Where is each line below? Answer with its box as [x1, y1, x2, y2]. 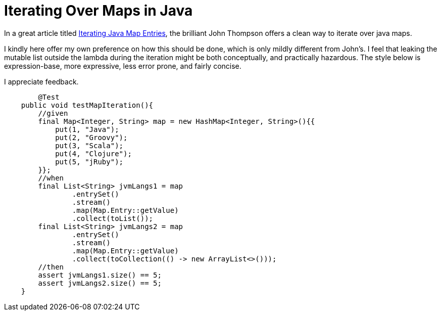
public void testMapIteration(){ [21, 101, 154, 109]
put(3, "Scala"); [55, 141, 124, 150]
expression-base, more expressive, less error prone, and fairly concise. [4, 61, 241, 70]
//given [38, 109, 68, 117]
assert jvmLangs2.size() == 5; [38, 279, 162, 287]
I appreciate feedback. [4, 77, 79, 86]
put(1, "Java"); [55, 125, 119, 133]
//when [38, 173, 64, 182]
